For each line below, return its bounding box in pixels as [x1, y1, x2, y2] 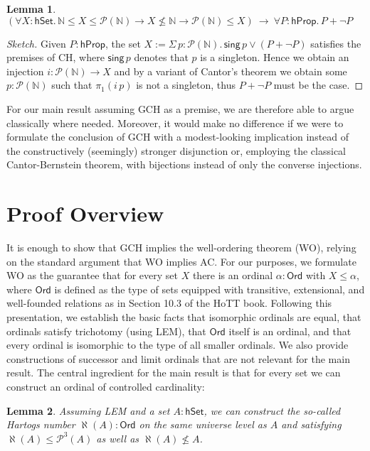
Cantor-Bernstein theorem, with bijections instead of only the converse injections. [6, 157, 362, 172]
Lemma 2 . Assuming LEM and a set [6, 403, 170, 418]
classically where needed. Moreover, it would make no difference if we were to [6, 115, 344, 130]
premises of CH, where [6, 50, 105, 65]
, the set [105, 36, 141, 50]
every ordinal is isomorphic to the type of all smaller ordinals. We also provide [6, 337, 349, 352]
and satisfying [281, 417, 342, 432]
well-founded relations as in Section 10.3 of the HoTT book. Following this [6, 295, 332, 310]
